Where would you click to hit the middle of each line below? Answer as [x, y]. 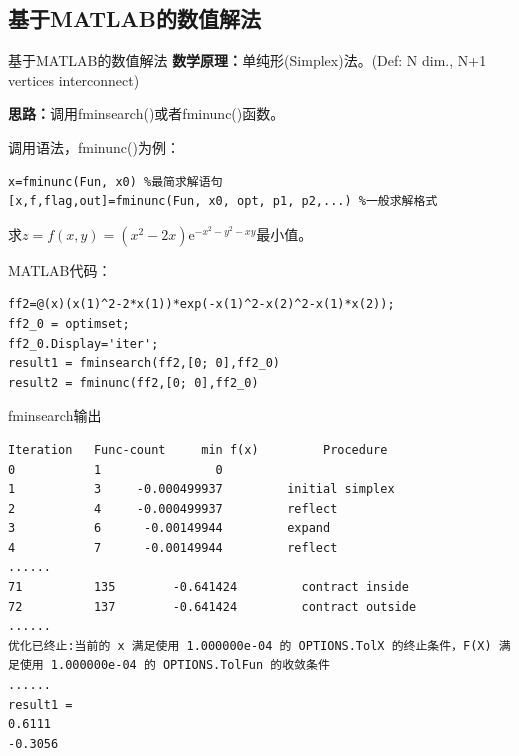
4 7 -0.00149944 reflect [173, 547]
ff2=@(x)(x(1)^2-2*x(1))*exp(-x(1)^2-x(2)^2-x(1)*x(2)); [201, 304]
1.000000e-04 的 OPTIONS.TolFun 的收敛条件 [190, 665]
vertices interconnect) [74, 79]
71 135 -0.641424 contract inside [208, 587]
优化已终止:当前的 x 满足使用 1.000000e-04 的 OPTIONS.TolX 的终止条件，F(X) [250, 645]
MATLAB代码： [60, 269]
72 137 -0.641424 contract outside [212, 606]
